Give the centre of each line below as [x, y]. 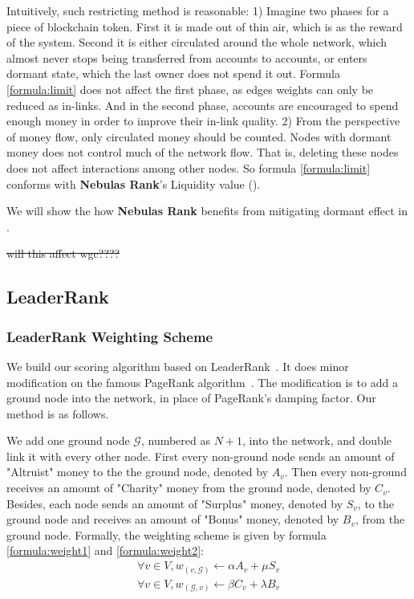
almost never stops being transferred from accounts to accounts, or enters [187, 57]
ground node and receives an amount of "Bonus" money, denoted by [173, 519]
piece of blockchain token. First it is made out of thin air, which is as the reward [205, 26]
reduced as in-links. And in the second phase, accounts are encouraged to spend [203, 105]
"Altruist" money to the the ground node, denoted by [138, 472]
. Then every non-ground [345, 472]
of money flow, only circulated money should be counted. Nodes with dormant [199, 136]
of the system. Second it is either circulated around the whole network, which [197, 42]
